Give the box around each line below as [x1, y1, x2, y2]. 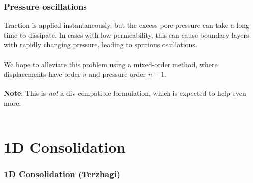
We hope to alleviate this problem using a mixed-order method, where [4, 59, 218, 69]
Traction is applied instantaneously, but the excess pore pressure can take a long [4, 20, 250, 30]
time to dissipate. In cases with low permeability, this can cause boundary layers [4, 29, 249, 40]
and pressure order [89, 69, 146, 79]
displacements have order [4, 69, 81, 79]
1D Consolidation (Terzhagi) [4, 168, 121, 180]
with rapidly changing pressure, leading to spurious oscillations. [4, 39, 197, 50]
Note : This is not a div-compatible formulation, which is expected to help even [4, 88, 246, 98]
